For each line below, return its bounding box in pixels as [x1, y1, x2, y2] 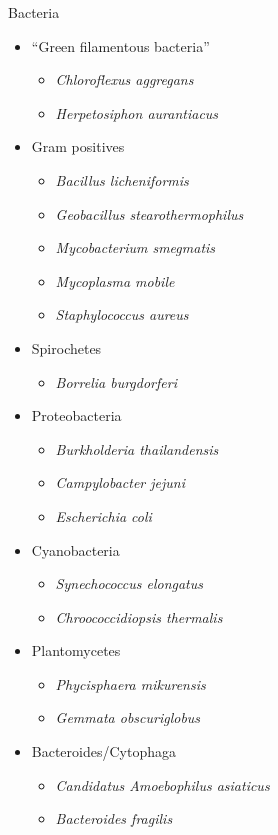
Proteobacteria [31, 405, 122, 426]
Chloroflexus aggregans [55, 69, 194, 90]
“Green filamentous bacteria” [31, 35, 210, 56]
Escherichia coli [55, 505, 152, 526]
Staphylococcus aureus [55, 304, 189, 325]
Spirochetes [31, 337, 102, 358]
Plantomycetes [31, 640, 121, 661]
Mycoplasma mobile [55, 270, 175, 291]
